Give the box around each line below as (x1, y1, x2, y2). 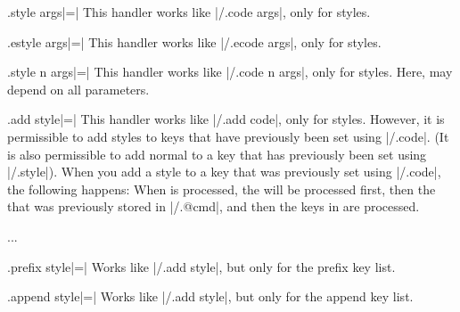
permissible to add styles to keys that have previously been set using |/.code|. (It (7, 127, 449, 145)
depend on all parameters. (7, 79, 150, 98)
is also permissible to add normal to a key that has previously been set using (7, 144, 427, 163)
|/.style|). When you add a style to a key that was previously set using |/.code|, (7, 162, 441, 181)
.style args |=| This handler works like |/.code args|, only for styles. (7, 3, 371, 21)
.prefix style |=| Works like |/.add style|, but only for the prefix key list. (7, 257, 396, 275)
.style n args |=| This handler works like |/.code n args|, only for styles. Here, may (7, 62, 453, 81)
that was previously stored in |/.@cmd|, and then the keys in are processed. (7, 197, 420, 216)
